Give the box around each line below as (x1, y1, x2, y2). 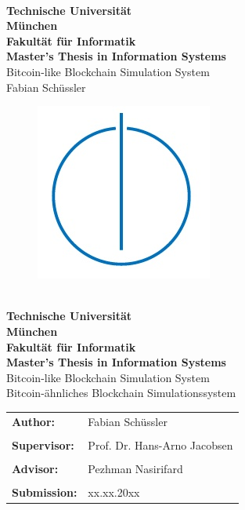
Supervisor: (12, 436, 74, 453)
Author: (12, 413, 56, 429)
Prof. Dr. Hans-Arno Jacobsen (88, 436, 233, 453)
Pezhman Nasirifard (88, 460, 183, 476)
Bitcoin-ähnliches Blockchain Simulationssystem (6, 384, 236, 401)
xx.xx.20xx (88, 483, 140, 500)
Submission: (12, 483, 77, 500)
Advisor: (12, 460, 59, 476)
